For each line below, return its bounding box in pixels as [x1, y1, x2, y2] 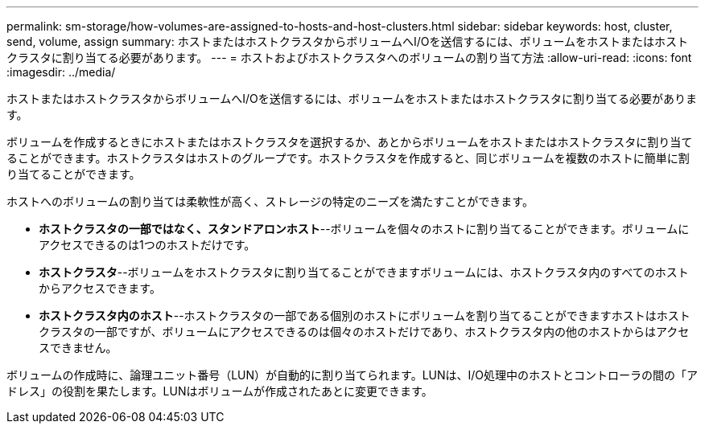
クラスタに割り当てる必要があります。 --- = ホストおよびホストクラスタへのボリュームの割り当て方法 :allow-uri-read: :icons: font [6, 51, 692, 64]
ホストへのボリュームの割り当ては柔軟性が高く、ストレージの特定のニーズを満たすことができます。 [6, 195, 534, 208]
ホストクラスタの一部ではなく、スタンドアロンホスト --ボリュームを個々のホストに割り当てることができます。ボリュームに [39, 222, 690, 235]
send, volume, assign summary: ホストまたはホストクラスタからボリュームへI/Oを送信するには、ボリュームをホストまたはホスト [6, 35, 689, 48]
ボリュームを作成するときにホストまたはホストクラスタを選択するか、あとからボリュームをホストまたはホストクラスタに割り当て [6, 135, 693, 149]
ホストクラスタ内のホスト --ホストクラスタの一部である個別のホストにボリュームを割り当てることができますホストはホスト [39, 309, 691, 322]
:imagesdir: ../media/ [6, 65, 116, 79]
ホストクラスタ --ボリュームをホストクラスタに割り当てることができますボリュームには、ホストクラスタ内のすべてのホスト [39, 265, 689, 279]
